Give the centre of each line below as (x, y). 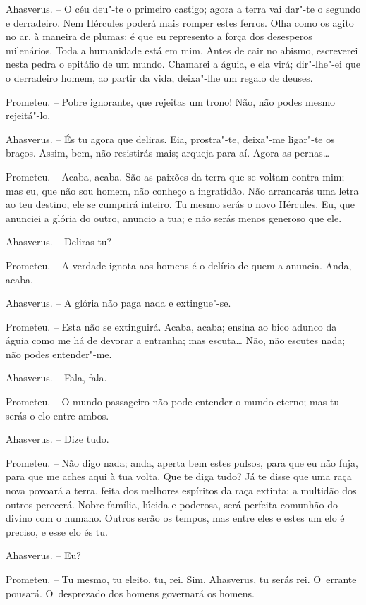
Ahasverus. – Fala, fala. (56, 378)
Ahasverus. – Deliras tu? (59, 242)
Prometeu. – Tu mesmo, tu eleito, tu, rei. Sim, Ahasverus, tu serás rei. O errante (181, 579)
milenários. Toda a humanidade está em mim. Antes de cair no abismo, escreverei (182, 50)
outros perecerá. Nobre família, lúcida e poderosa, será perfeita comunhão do (172, 504)
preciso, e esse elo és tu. (57, 531)
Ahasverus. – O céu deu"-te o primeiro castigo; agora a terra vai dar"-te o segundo (183, 8)
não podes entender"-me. (59, 354)
